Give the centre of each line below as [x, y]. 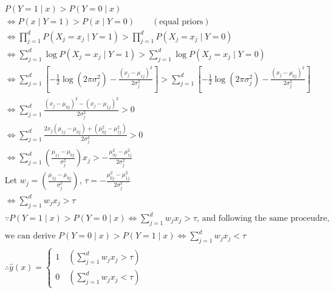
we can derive [30, 236]
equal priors [181, 22]
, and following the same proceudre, [263, 219]
